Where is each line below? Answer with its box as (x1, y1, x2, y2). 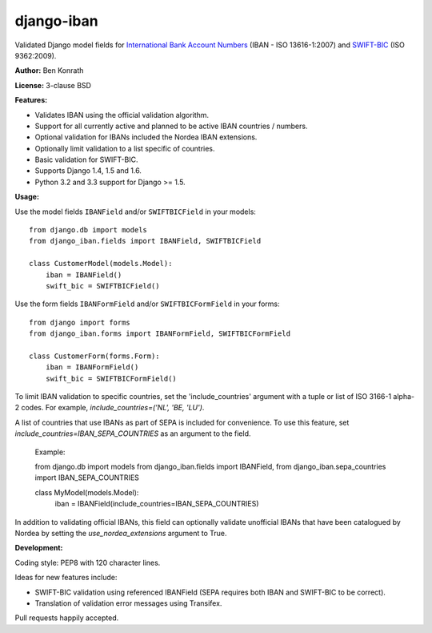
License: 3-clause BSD (14, 80, 92, 90)
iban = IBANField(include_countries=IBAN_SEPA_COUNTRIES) (54, 499, 259, 509)
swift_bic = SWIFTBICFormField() (45, 373, 178, 383)
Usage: (14, 192, 40, 202)
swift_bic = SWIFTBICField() (45, 281, 160, 290)
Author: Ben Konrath (14, 66, 84, 75)
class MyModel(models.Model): (34, 487, 139, 497)
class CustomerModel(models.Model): (29, 259, 173, 268)
